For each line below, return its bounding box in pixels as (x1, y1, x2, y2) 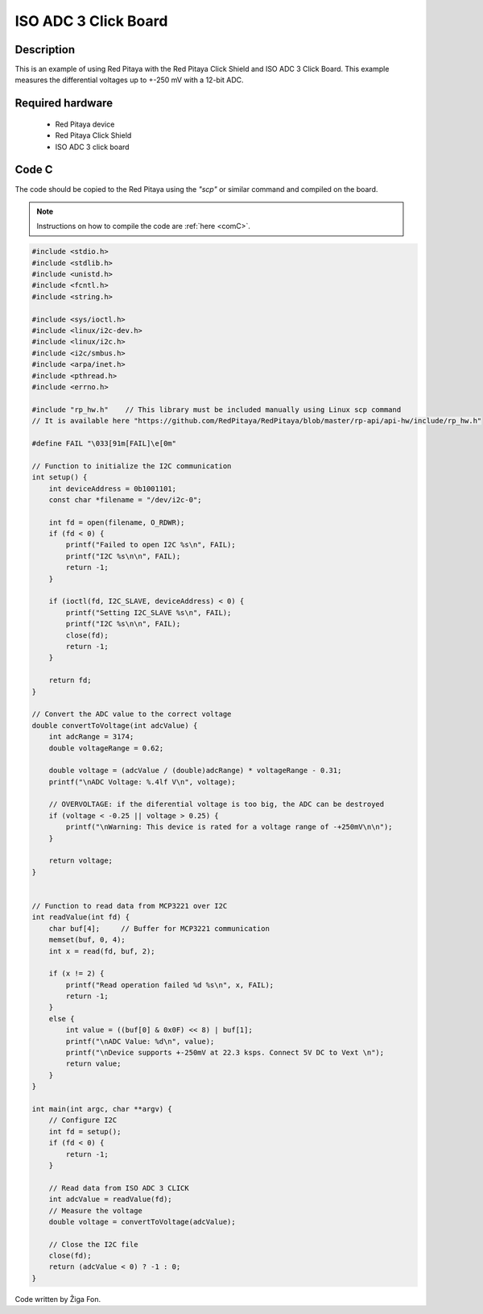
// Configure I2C (48, 1116, 118, 1125)
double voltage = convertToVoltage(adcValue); (48, 1217, 237, 1226)
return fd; (48, 676, 92, 685)
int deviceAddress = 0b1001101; (48, 484, 177, 493)
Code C (14, 163, 53, 177)
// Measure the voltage (48, 1206, 142, 1215)
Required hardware (14, 97, 113, 110)
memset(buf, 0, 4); (48, 935, 126, 945)
